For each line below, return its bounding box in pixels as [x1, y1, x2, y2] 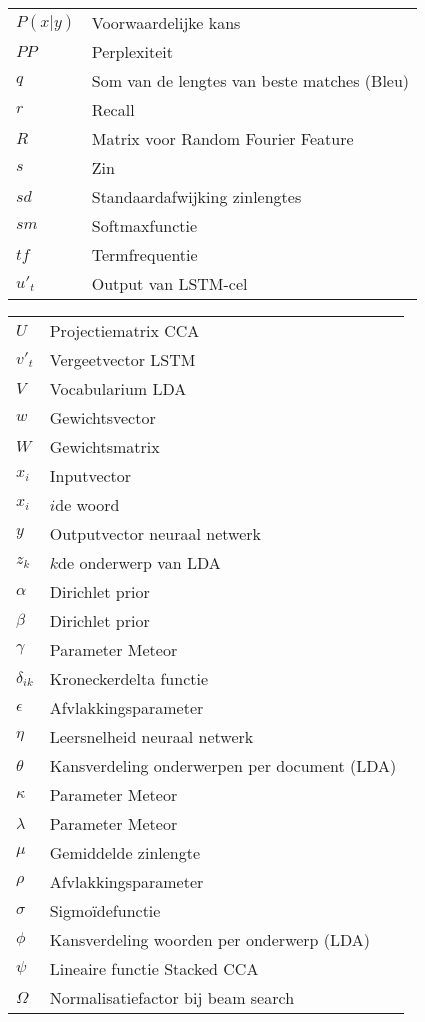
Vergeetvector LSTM [49, 348, 196, 371]
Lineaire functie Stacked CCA [49, 957, 259, 980]
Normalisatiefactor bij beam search [49, 986, 295, 1009]
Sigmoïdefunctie [49, 899, 161, 922]
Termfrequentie [91, 243, 198, 266]
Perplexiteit [91, 40, 173, 63]
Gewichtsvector [49, 406, 156, 429]
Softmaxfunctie [91, 214, 198, 237]
